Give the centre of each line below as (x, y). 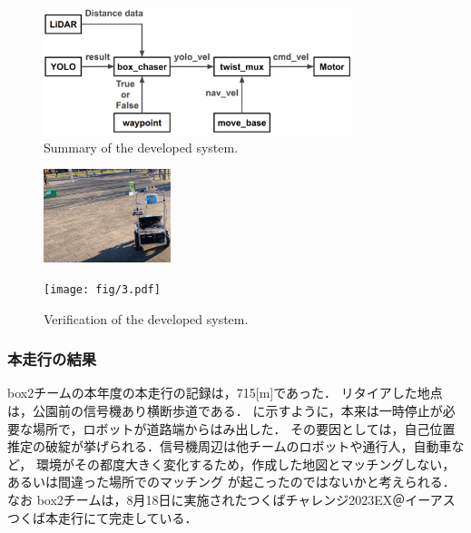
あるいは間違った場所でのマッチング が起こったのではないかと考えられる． (231, 482)
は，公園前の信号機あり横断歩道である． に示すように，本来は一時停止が (225, 411)
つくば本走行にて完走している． (103, 517)
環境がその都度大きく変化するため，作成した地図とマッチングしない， (245, 464)
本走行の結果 (52, 359)
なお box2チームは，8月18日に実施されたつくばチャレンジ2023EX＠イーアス (231, 500)
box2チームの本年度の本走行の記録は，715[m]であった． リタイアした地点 (225, 393)
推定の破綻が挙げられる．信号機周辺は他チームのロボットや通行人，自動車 (230, 446)
